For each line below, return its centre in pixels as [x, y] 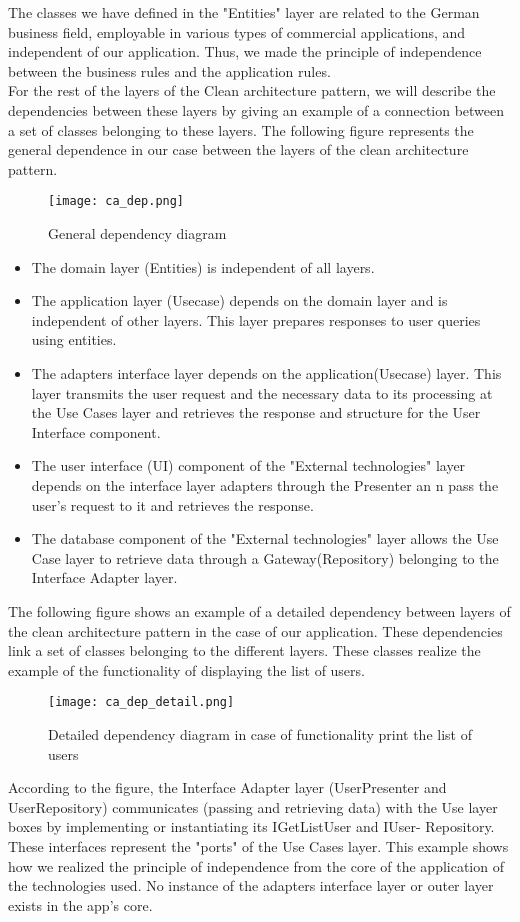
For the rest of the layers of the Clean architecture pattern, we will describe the [252, 90]
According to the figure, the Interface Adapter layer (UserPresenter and [227, 787]
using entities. [74, 339]
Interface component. [96, 431]
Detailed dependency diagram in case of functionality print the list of [260, 733]
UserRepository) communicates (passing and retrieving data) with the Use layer [253, 806]
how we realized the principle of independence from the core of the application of [256, 865]
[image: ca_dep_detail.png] [141, 702]
